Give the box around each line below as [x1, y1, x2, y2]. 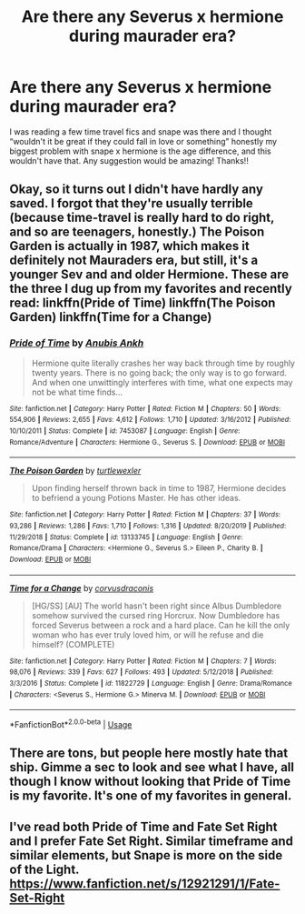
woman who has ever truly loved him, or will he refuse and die [31, 629, 264, 640]
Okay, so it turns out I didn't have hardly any [9, 182, 263, 197]
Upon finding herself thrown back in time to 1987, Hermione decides [31, 483, 287, 494]
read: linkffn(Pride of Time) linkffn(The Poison [9, 296, 276, 311]
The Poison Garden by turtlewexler [9, 466, 142, 477]
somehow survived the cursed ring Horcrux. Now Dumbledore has [31, 609, 280, 620]
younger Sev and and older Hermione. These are [9, 266, 289, 283]
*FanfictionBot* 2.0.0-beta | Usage [9, 718, 133, 729]
